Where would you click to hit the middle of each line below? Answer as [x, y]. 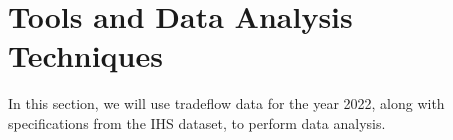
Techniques [85, 55]
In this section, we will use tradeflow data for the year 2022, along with [226, 103]
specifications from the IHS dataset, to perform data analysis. [197, 122]
